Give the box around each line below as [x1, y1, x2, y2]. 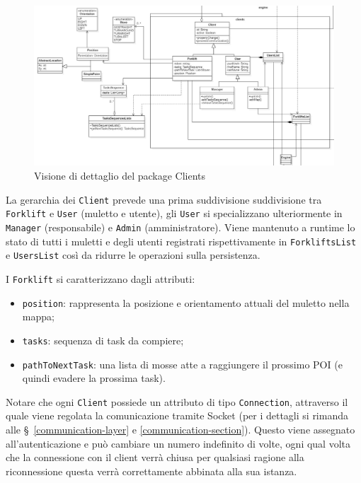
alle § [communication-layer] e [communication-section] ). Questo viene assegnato [6, 422, 355, 437]
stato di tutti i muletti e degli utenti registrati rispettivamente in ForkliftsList [6, 233, 357, 248]
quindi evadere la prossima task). [22, 371, 166, 385]
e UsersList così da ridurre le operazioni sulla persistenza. [6, 248, 260, 262]
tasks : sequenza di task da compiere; [22, 332, 184, 347]
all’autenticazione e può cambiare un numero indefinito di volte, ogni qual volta [6, 436, 351, 450]
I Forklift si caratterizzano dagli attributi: [6, 271, 195, 286]
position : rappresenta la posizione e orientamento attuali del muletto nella [22, 295, 350, 310]
